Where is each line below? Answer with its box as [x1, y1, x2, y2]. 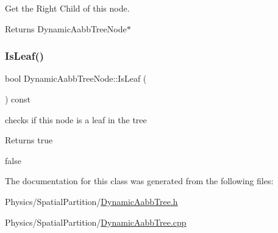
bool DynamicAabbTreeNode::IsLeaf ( [5, 72, 147, 85]
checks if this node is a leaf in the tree [5, 113, 147, 126]
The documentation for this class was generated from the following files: [5, 174, 274, 187]
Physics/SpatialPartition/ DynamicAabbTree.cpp [5, 215, 187, 228]
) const [5, 93, 31, 105]
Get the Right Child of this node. [5, 2, 130, 14]
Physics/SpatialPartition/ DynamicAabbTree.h [5, 195, 178, 207]
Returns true [5, 134, 53, 146]
